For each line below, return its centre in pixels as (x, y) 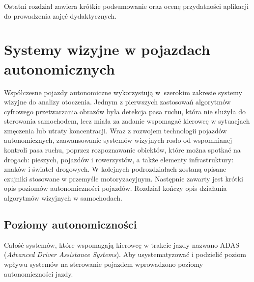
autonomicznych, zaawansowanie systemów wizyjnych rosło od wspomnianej (118, 140)
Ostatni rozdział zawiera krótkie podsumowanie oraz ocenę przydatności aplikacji (126, 6)
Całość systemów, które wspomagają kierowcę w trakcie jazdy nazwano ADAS (122, 244)
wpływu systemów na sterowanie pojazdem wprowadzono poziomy (104, 264)
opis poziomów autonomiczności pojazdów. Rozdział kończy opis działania (115, 188)
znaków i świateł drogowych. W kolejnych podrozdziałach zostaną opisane (115, 169)
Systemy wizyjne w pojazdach (107, 49)
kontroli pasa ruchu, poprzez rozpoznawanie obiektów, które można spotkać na (122, 150)
